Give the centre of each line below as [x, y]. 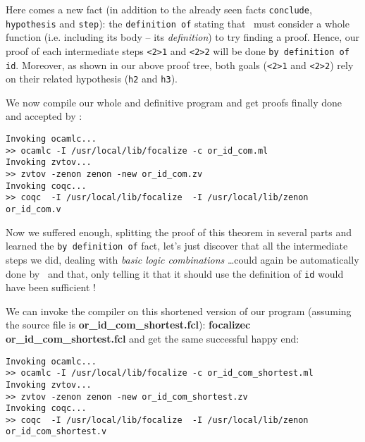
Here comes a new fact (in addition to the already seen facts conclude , [159, 9]
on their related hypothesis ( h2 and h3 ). [92, 79]
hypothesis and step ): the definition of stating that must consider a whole [178, 23]
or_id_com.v [33, 209]
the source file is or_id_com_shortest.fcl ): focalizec [128, 325]
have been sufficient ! [51, 287]
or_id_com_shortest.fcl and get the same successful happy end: [153, 338]
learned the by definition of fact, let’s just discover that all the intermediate [177, 246]
